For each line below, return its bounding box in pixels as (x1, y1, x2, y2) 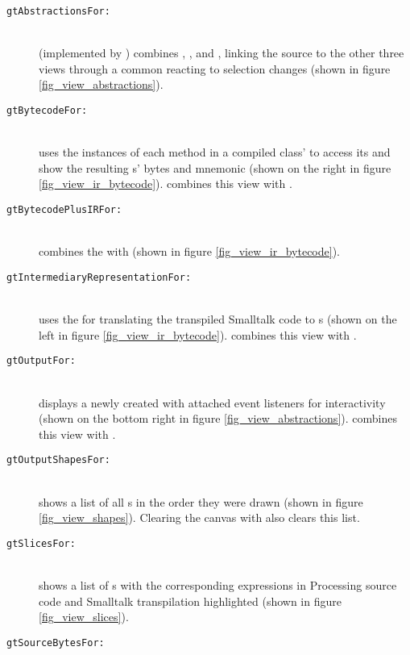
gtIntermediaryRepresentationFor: (6, 271, 192, 283)
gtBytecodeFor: (6, 105, 88, 117)
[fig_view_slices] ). (39, 608, 129, 625)
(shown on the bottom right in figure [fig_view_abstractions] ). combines (39, 410, 397, 427)
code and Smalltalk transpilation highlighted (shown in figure (39, 592, 342, 609)
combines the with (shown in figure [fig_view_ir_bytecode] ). (39, 243, 340, 260)
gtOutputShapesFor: (6, 454, 110, 466)
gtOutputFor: (6, 355, 76, 367)
